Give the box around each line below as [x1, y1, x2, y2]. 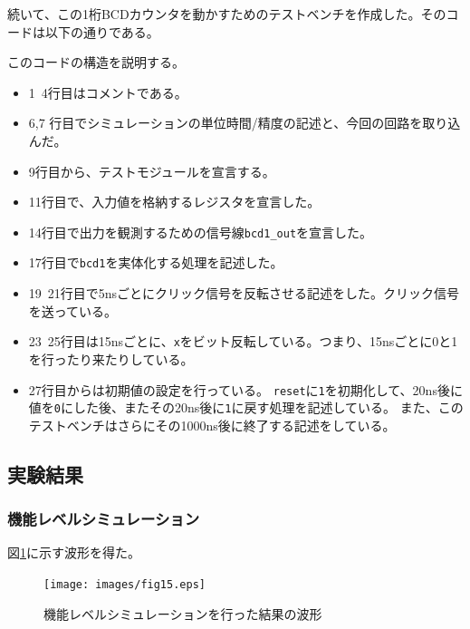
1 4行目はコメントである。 [28, 82, 187, 102]
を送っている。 [28, 301, 118, 320]
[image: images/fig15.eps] [43, 578, 206, 591]
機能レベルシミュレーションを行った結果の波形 [43, 604, 322, 623]
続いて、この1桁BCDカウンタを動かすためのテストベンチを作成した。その [7, 5, 446, 23]
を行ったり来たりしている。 [28, 349, 194, 368]
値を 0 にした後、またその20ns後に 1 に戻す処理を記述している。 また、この [28, 398, 464, 417]
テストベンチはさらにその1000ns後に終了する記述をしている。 [28, 415, 396, 434]
